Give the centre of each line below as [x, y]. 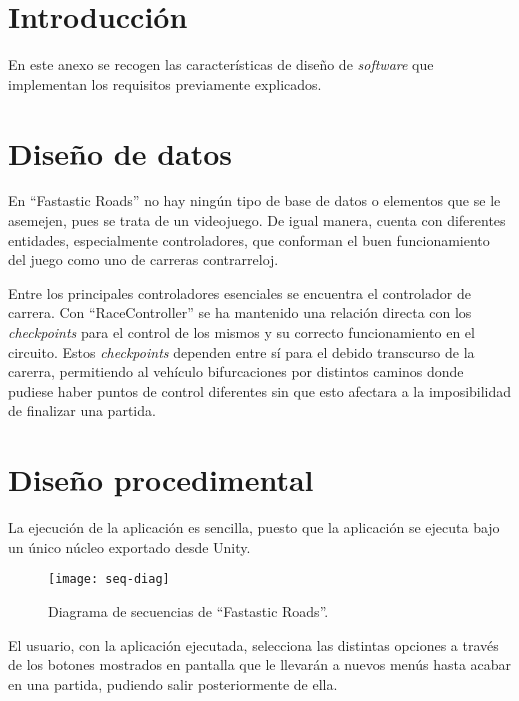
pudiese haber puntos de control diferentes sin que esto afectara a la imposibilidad [260, 390]
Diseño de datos [120, 152]
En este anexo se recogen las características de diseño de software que [221, 64]
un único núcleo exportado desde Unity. [129, 546]
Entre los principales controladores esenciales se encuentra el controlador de [239, 292]
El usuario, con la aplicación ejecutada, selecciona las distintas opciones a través [253, 644]
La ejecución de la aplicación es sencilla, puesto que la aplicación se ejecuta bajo [254, 527]
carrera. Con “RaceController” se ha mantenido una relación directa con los [240, 312]
